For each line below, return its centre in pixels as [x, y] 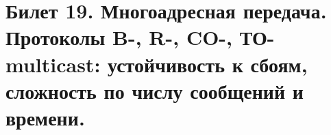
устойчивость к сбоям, [208, 64]
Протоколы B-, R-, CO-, [119, 37]
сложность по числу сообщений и [155, 90]
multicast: [53, 64]
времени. [45, 117]
